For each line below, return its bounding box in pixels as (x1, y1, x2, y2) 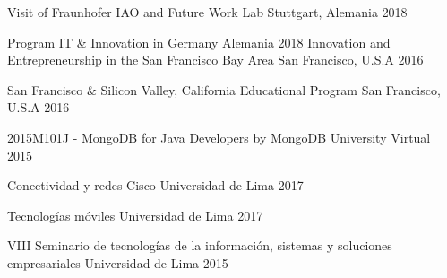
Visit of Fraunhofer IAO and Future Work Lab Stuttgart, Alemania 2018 (7, 3, 408, 21)
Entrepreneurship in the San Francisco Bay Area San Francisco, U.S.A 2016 (7, 50, 424, 69)
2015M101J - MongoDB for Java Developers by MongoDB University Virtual (7, 127, 431, 146)
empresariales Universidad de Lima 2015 (7, 253, 228, 272)
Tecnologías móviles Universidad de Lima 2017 (7, 205, 263, 224)
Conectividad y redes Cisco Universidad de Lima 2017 (7, 176, 304, 195)
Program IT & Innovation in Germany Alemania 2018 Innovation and (7, 32, 391, 51)
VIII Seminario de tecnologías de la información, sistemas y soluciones (7, 236, 392, 255)
